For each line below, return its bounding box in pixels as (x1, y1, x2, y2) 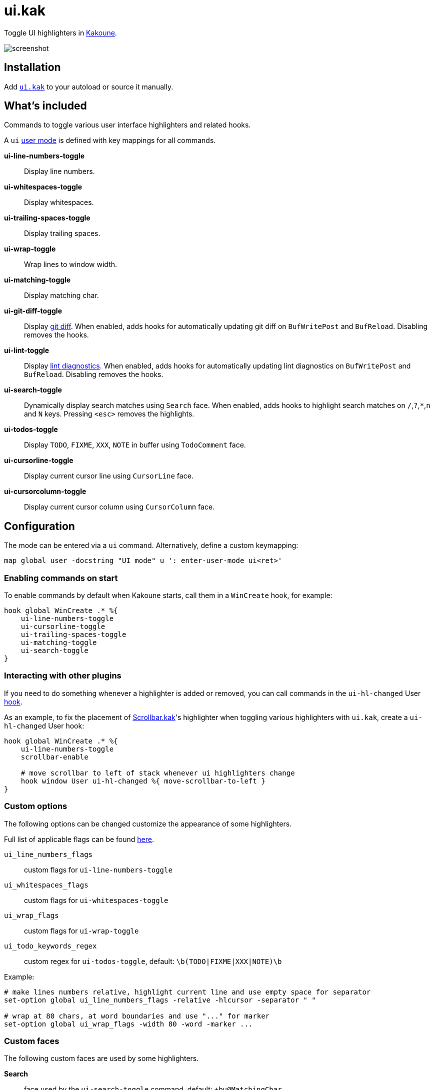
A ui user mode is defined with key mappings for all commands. (4, 136, 216, 145)
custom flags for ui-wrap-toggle (24, 926, 139, 935)
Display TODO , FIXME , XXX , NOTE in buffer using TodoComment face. (24, 440, 246, 449)
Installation (4, 61, 61, 74)
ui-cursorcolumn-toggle (4, 487, 86, 496)
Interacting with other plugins (4, 670, 121, 681)
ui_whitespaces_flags (4, 880, 88, 889)
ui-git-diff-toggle (4, 306, 62, 315)
